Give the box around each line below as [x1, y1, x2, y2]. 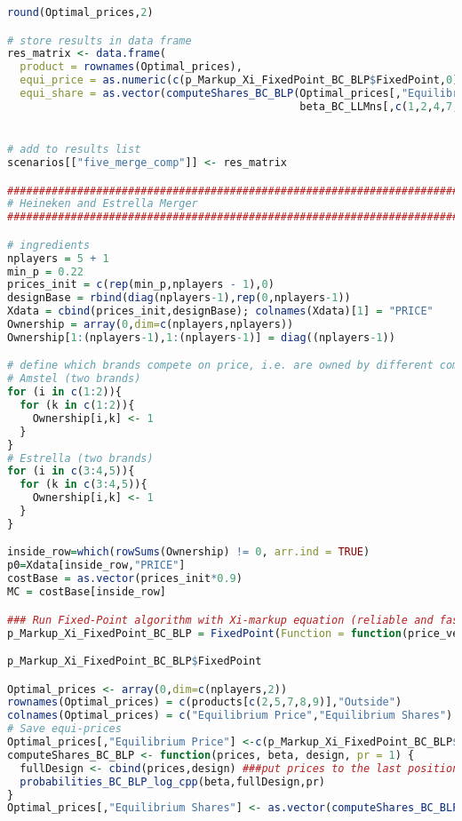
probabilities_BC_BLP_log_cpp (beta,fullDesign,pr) [20, 775, 325, 788]
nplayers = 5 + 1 [7, 251, 109, 265]
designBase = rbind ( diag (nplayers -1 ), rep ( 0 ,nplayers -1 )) [7, 291, 351, 305]
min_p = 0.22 [7, 265, 84, 278]
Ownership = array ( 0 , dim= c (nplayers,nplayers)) [7, 318, 294, 331]
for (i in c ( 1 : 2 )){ [7, 386, 122, 399]
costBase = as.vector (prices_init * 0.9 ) [7, 572, 243, 586]
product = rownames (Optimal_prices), [20, 60, 243, 74]
